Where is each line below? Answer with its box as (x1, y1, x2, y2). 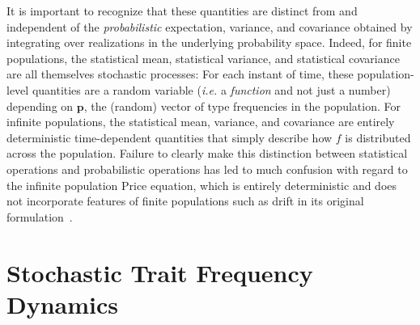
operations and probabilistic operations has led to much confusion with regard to (6, 160, 408, 177)
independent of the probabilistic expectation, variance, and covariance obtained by (6, 18, 413, 35)
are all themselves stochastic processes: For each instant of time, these (6, 65, 354, 82)
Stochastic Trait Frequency (6, 255, 313, 289)
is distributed (345, 129, 411, 146)
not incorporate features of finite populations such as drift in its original (6, 192, 364, 209)
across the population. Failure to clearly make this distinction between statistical (6, 145, 408, 162)
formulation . (6, 208, 73, 225)
